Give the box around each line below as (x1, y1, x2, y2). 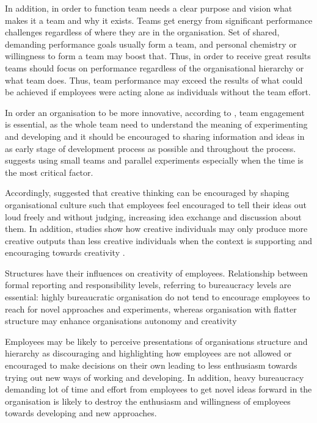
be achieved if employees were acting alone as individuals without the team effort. (5, 85, 311, 98)
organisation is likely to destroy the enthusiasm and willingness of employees (5, 394, 291, 407)
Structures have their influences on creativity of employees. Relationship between (5, 266, 308, 279)
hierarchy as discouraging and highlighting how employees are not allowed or (5, 347, 292, 360)
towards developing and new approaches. (5, 407, 157, 419)
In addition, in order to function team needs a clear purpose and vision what (5, 2, 293, 14)
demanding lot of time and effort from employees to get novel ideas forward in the (5, 383, 312, 396)
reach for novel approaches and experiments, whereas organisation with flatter (5, 302, 297, 315)
